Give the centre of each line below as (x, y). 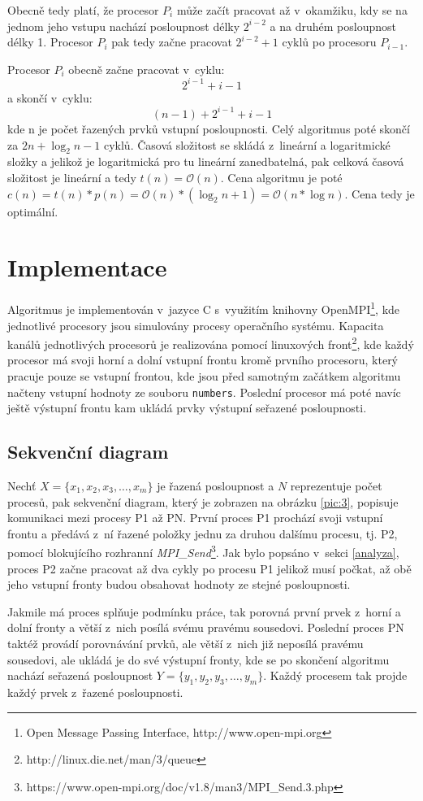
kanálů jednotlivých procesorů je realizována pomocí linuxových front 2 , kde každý (211, 343)
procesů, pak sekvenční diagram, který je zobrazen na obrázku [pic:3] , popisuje (203, 501)
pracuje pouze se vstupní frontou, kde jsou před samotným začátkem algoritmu (204, 375)
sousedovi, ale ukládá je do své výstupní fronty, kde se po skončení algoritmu (199, 659)
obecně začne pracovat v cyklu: (147, 69)
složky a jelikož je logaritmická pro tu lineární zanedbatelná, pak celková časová (206, 161)
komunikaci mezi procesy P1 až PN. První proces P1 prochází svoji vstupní (195, 518)
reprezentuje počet (336, 485)
